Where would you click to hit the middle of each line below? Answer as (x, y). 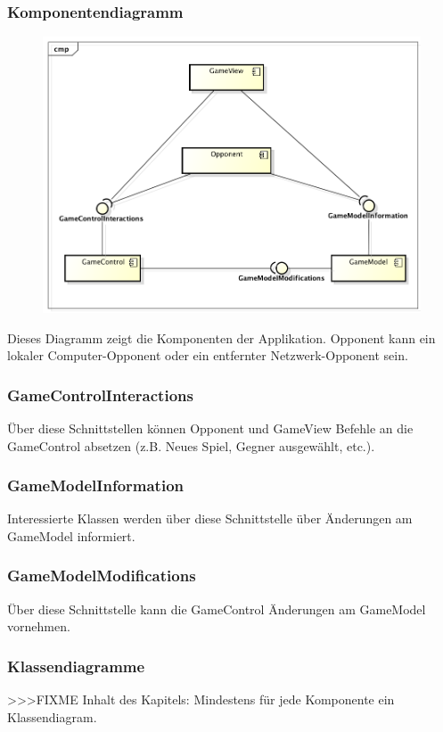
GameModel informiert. (71, 535)
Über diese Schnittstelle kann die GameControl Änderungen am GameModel (217, 609)
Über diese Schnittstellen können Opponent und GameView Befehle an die (210, 428)
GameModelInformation (96, 485)
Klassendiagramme (76, 666)
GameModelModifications (102, 576)
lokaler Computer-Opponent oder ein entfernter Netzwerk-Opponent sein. (208, 355)
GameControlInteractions (100, 395)
